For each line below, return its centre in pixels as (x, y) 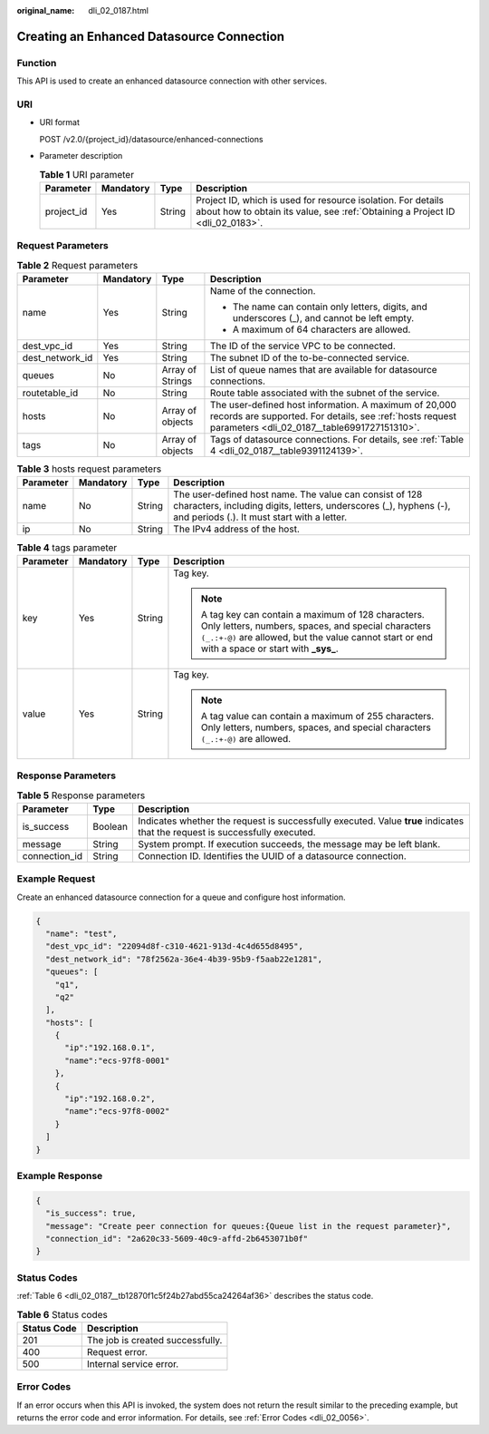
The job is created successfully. (154, 1340)
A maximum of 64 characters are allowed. (321, 329)
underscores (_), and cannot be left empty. (323, 317)
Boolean (110, 826)
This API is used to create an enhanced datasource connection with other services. (172, 81)
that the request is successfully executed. (226, 832)
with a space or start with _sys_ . (269, 649)
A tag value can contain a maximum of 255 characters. (317, 716)
